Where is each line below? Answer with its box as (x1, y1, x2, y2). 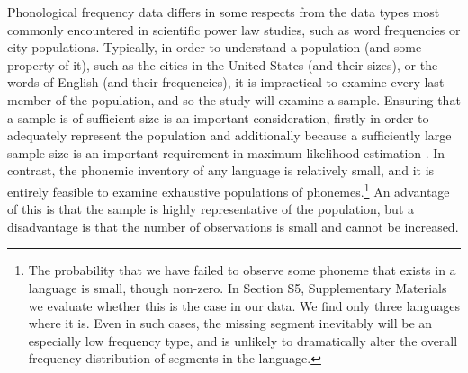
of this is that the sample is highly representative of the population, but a (7, 200, 414, 218)
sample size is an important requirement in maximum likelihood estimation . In (7, 143, 445, 162)
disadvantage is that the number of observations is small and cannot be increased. (7, 217, 459, 235)
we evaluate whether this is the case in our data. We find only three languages (28, 296, 460, 315)
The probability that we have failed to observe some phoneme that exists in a (28, 261, 456, 280)
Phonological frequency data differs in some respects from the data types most (7, 3, 440, 21)
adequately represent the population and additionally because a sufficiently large (7, 126, 452, 145)
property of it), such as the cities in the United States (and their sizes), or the (7, 55, 438, 74)
